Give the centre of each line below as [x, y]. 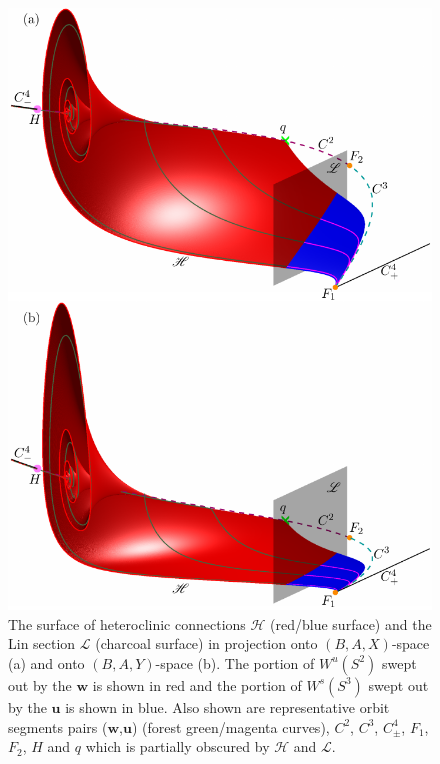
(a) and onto [46, 662]
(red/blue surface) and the [351, 623]
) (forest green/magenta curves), [230, 726]
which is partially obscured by [177, 746]
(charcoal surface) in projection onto [206, 643]
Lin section [42, 643]
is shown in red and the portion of [197, 684]
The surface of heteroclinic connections [127, 623]
